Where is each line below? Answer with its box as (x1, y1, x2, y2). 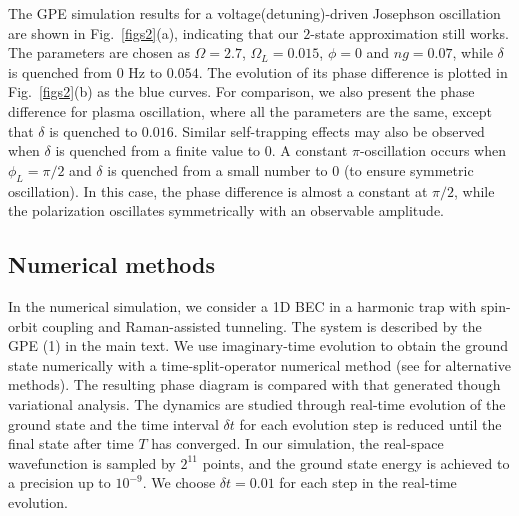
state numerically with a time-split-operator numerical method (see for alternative (8, 354, 511, 375)
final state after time (8, 433, 134, 454)
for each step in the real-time (279, 472, 457, 493)
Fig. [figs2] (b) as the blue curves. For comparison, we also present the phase (8, 81, 475, 102)
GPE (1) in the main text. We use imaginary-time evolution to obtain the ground (8, 335, 509, 356)
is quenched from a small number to (107, 159, 328, 180)
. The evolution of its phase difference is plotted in (198, 61, 508, 82)
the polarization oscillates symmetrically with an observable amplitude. (8, 200, 444, 221)
